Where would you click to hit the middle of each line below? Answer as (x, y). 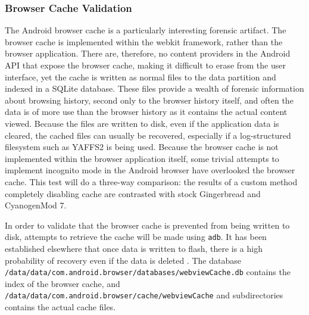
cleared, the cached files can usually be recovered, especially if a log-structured (148, 135)
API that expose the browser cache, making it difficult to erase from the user (145, 65)
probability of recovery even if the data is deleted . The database (123, 260)
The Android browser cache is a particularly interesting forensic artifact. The (146, 30)
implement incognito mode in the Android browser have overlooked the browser (150, 170)
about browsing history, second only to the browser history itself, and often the (149, 100)
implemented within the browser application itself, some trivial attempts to (142, 158)
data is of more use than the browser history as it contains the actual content (146, 112)
